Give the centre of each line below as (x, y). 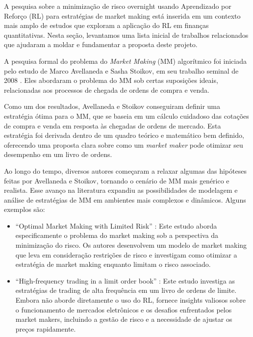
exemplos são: (25, 209)
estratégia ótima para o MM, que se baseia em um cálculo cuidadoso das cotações (126, 116)
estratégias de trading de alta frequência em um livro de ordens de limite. (126, 290)
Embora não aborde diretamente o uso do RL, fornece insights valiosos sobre (130, 300)
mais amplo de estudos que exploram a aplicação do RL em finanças (106, 25)
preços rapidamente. (46, 328)
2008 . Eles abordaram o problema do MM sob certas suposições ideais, (111, 80)
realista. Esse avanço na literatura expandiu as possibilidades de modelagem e (121, 190)
